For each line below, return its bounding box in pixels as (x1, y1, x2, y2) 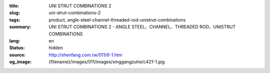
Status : (9, 45, 25, 51)
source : (9, 51, 26, 57)
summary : (9, 24, 31, 30)
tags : (9, 16, 20, 22)
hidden (48, 45, 63, 51)
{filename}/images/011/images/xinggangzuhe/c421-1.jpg (48, 59, 165, 65)
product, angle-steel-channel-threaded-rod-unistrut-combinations (48, 16, 186, 22)
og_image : (9, 59, 32, 65)
